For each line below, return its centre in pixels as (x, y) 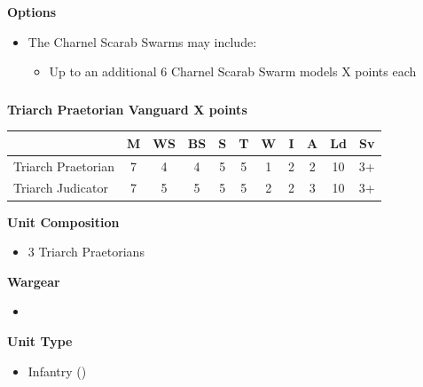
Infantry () (57, 371)
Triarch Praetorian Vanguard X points (127, 109)
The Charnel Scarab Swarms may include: (142, 41)
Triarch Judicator (61, 188)
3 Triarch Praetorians (86, 252)
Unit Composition (63, 221)
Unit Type (40, 340)
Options (32, 12)
